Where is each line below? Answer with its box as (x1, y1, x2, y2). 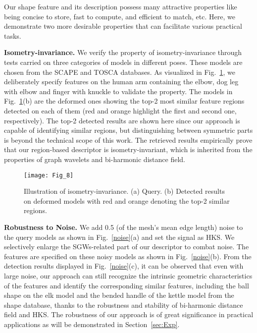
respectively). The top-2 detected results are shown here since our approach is (4, 115, 240, 125)
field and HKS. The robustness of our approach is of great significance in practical (4, 309, 254, 320)
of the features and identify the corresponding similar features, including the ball (4, 280, 249, 290)
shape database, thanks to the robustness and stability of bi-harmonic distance (4, 299, 243, 310)
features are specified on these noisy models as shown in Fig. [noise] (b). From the (4, 251, 252, 261)
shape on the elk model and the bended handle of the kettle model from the (4, 290, 234, 300)
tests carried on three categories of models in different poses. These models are (4, 56, 243, 67)
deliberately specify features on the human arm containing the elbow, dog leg (4, 76, 239, 87)
